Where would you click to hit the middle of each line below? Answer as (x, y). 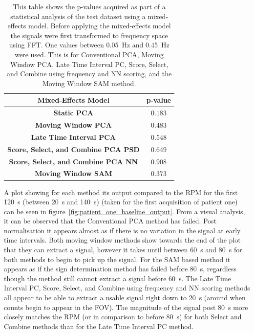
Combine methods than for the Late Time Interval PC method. (99, 326)
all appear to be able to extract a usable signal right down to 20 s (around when (125, 298)
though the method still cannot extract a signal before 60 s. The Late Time (117, 278)
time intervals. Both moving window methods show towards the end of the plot (122, 240)
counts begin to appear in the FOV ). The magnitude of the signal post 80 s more (126, 307)
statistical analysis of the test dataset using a (78, 16)
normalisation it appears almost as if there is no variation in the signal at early (122, 230)
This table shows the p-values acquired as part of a (89, 6)
